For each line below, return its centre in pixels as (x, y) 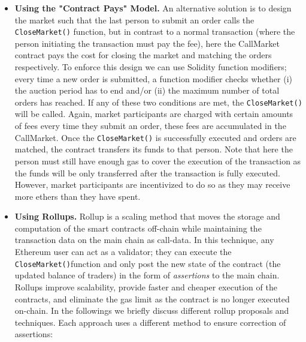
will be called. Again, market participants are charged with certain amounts (154, 114)
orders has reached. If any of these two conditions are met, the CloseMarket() (158, 102)
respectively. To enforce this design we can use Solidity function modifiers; (151, 67)
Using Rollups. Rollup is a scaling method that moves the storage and (147, 216)
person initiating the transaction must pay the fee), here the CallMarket (147, 43)
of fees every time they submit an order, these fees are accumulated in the (150, 126)
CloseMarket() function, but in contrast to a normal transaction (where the (155, 31)
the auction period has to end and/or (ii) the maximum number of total (147, 90)
